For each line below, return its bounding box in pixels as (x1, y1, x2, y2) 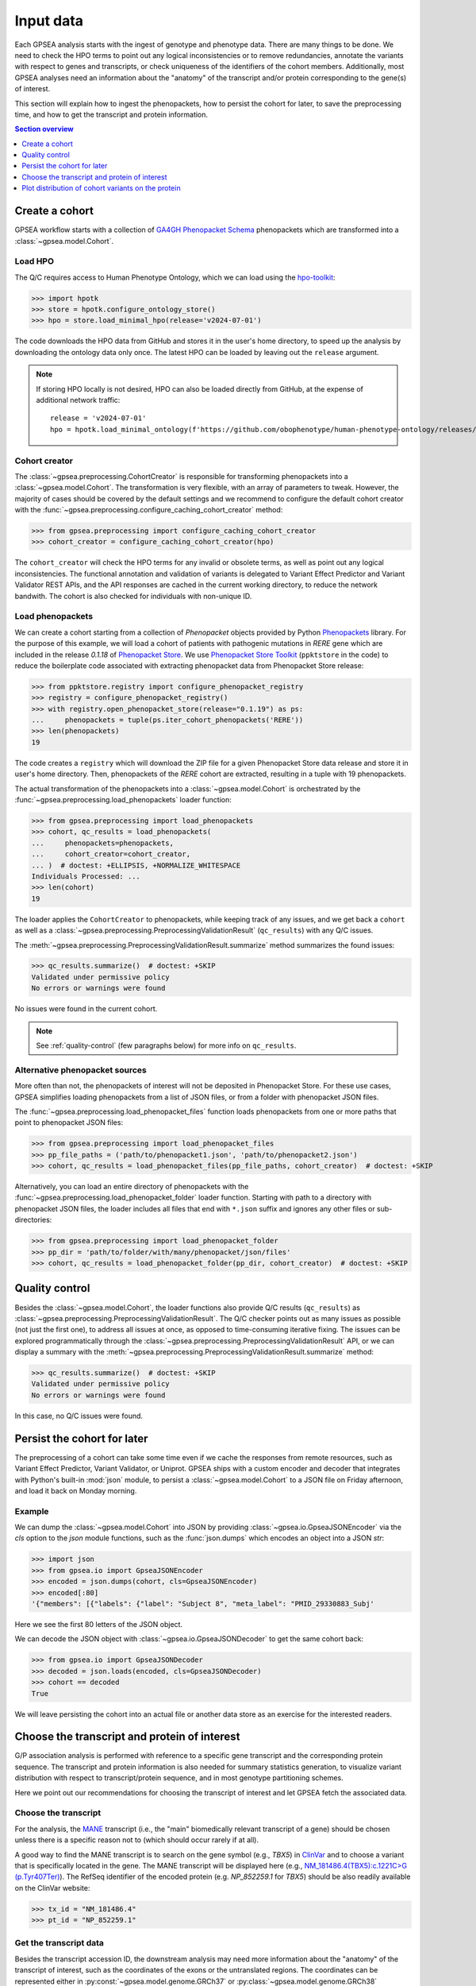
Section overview (14, 124, 75, 134)
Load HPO (14, 256, 55, 267)
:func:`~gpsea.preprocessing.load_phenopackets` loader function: (14, 795, 232, 805)
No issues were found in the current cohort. (14, 1004, 158, 1014)
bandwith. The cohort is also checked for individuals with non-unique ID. (14, 591, 252, 601)
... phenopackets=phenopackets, (31, 838, 175, 848)
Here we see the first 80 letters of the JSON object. (14, 1619, 182, 1629)
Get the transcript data (14, 1938, 105, 1949)
